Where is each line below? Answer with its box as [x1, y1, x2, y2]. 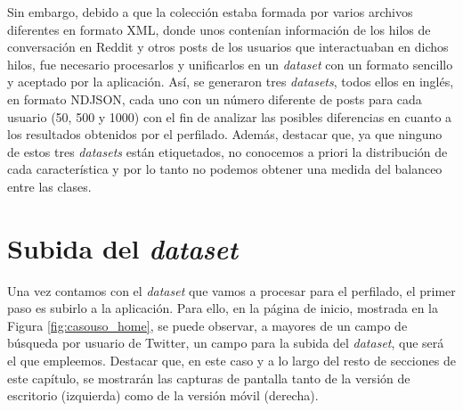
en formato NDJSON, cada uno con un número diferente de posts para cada [7, 89, 422, 108]
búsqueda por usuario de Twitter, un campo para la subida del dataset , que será [7, 333, 444, 352]
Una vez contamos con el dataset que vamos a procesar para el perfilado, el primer [7, 281, 456, 300]
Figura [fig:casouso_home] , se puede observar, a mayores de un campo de [7, 316, 408, 334]
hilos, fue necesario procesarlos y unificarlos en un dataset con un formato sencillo [7, 54, 453, 73]
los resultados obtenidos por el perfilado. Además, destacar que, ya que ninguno [7, 125, 443, 144]
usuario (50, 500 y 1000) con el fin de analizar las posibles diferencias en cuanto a [7, 107, 452, 126]
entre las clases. [7, 177, 92, 195]
